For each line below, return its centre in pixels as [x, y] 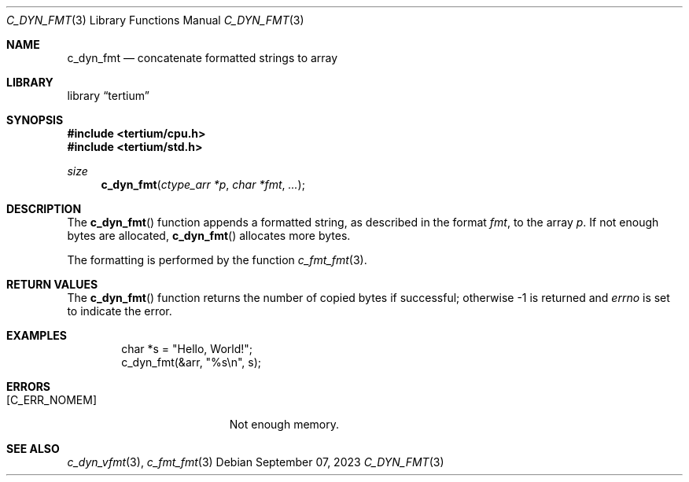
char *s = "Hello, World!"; [187, 349]
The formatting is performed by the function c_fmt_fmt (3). [217, 260]
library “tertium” [108, 96]
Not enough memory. [284, 424]
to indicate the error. [120, 311]
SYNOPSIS [35, 120]
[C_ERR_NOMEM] [52, 400]
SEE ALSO [33, 449]
